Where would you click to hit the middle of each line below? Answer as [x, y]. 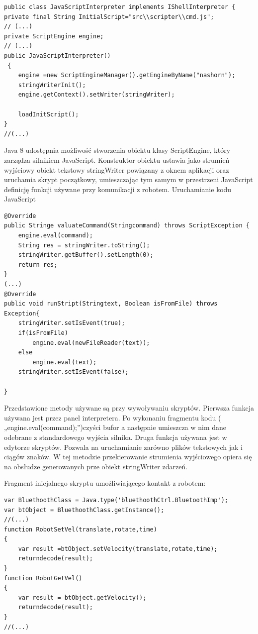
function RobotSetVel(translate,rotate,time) [81, 529]
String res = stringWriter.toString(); [84, 245]
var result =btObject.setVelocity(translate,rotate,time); [118, 549]
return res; [38, 264]
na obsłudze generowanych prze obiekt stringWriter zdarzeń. [96, 466]
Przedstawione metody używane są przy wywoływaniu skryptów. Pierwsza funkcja [129, 408]
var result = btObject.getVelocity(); [82, 597]
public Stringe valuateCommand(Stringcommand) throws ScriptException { [127, 226]
